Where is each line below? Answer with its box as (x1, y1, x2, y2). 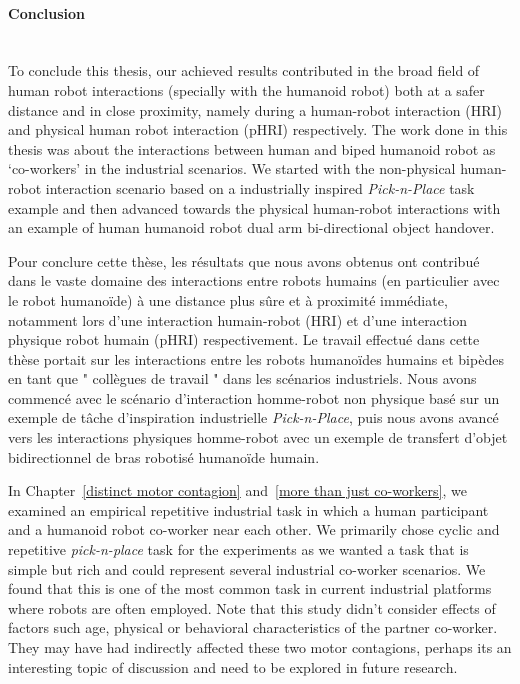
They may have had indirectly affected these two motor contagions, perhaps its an (8, 637, 512, 658)
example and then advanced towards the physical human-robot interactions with (8, 197, 501, 218)
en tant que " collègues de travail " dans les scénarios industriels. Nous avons (8, 368, 477, 389)
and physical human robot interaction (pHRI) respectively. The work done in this (8, 119, 508, 140)
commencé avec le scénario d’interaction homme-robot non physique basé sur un (8, 387, 500, 408)
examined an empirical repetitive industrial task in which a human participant (8, 499, 489, 520)
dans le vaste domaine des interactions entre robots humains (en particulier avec (8, 270, 500, 291)
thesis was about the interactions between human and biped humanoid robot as (8, 138, 496, 159)
